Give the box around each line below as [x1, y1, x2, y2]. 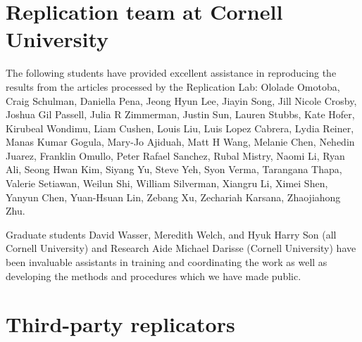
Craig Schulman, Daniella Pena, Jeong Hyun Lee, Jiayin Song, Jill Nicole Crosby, [6, 93, 357, 108]
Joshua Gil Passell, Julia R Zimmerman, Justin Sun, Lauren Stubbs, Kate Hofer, [6, 107, 355, 122]
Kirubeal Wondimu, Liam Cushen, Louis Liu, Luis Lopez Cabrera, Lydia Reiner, [6, 120, 354, 135]
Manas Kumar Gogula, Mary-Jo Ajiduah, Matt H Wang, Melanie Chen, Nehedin [6, 134, 355, 149]
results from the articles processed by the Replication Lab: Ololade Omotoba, [6, 79, 340, 94]
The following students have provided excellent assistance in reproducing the [6, 65, 337, 80]
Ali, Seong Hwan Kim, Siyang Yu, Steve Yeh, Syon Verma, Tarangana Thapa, [6, 162, 342, 177]
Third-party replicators [6, 310, 235, 338]
